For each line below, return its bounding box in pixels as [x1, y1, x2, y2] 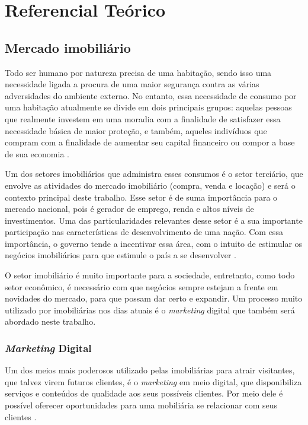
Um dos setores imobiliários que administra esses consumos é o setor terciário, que [5, 167, 303, 180]
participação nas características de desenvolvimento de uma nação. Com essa [5, 226, 283, 238]
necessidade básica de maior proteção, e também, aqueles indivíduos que [5, 124, 267, 137]
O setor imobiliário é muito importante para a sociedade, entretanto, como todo [5, 269, 295, 281]
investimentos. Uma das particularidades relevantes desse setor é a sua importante [5, 214, 303, 226]
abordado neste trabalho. [5, 315, 96, 328]
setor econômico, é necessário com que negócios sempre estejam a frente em [5, 280, 278, 293]
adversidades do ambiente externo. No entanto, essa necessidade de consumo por [5, 89, 297, 102]
